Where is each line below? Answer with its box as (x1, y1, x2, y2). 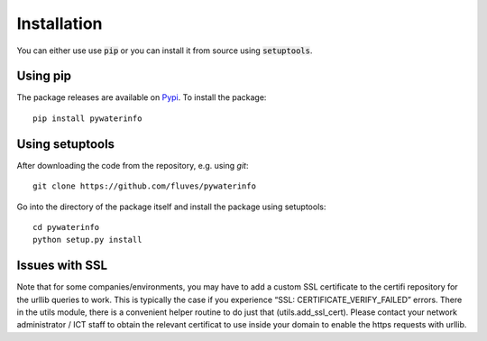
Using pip (16, 69, 72, 84)
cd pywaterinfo (32, 222, 100, 232)
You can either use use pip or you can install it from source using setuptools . (16, 45, 313, 56)
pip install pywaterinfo (32, 113, 142, 124)
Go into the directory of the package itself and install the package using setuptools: (16, 201, 326, 212)
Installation (16, 14, 103, 33)
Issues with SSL (16, 258, 108, 273)
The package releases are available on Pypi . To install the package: (16, 92, 267, 103)
